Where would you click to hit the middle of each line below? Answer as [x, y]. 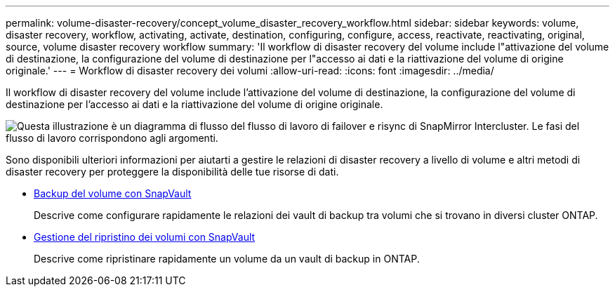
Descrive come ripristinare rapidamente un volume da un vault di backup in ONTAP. [227, 259]
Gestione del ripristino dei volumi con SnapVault [145, 237]
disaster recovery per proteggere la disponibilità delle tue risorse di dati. [172, 172]
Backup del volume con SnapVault [113, 193]
